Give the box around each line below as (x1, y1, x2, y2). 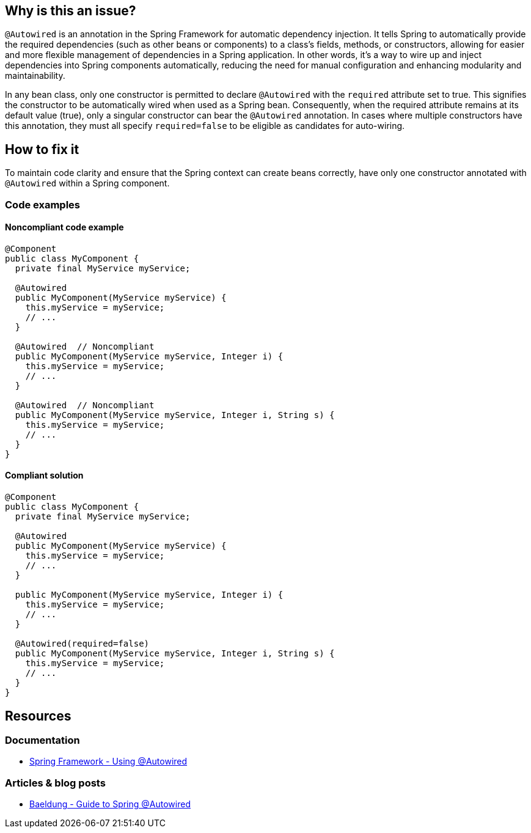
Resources (5, 708, 71, 724)
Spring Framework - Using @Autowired (29, 756, 188, 767)
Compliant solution (5, 470, 84, 481)
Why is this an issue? (5, 3, 136, 18)
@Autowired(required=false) (15, 639, 150, 649)
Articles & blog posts (5, 776, 106, 789)
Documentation (5, 733, 80, 746)
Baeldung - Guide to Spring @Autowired (29, 799, 191, 810)
